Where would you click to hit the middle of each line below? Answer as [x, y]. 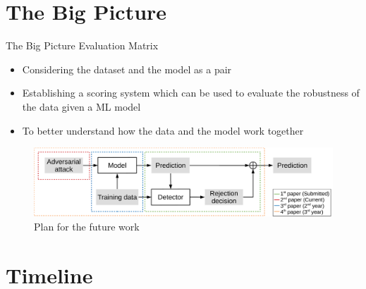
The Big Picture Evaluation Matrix [82, 45]
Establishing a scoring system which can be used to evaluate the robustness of [191, 93]
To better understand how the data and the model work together [163, 130]
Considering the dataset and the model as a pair [127, 69]
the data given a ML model [81, 106]
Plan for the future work [87, 226]
